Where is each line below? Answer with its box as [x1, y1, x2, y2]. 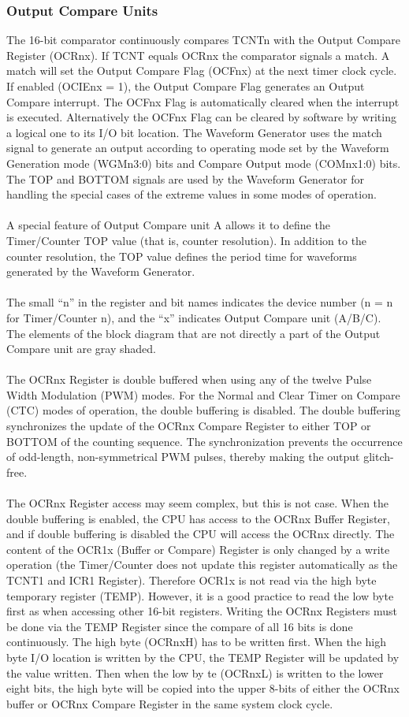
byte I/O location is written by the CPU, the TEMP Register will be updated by [6, 648, 400, 665]
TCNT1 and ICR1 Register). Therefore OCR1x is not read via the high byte [6, 572, 377, 588]
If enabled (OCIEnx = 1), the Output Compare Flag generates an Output [6, 78, 365, 94]
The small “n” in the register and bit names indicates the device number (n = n [6, 294, 393, 310]
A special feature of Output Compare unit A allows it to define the [6, 217, 330, 233]
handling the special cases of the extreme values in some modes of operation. [6, 186, 377, 202]
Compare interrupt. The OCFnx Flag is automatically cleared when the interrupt [6, 93, 400, 110]
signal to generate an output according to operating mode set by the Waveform [6, 139, 389, 156]
